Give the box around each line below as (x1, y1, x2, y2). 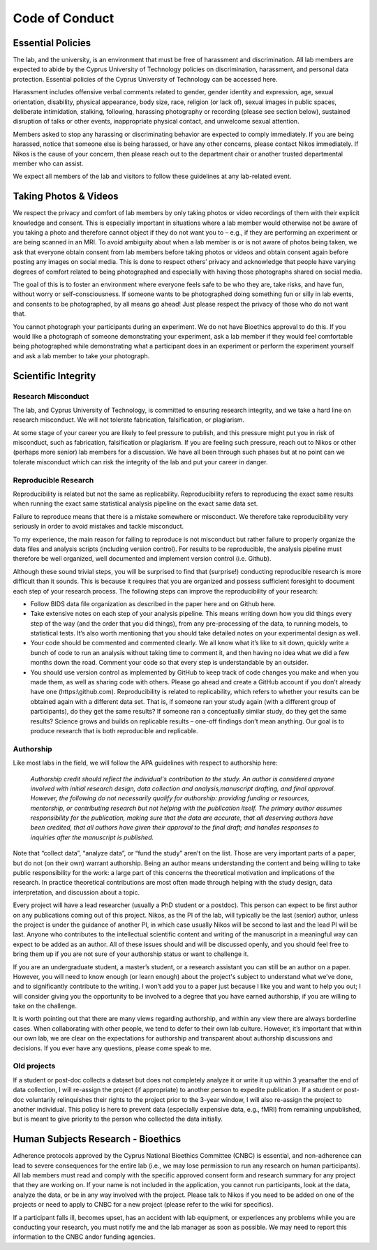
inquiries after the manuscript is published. (30, 833, 154, 841)
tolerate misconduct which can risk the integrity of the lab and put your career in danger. (13, 457, 268, 466)
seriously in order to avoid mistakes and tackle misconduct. (13, 522, 184, 531)
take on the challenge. (13, 1002, 77, 1010)
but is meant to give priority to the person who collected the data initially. (13, 1115, 223, 1124)
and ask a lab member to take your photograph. (13, 351, 150, 360)
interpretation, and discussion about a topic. (13, 888, 140, 897)
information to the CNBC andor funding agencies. (13, 1233, 156, 1241)
